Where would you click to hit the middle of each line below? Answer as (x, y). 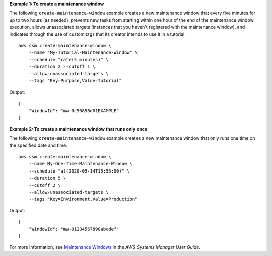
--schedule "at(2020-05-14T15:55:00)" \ (79, 171)
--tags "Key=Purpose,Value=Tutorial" (75, 81)
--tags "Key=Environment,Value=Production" (83, 199)
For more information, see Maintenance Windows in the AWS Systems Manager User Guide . (105, 247)
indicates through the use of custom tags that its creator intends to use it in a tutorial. (97, 34)
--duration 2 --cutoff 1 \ (62, 67)
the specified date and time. (38, 145)
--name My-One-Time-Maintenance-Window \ (81, 164)
